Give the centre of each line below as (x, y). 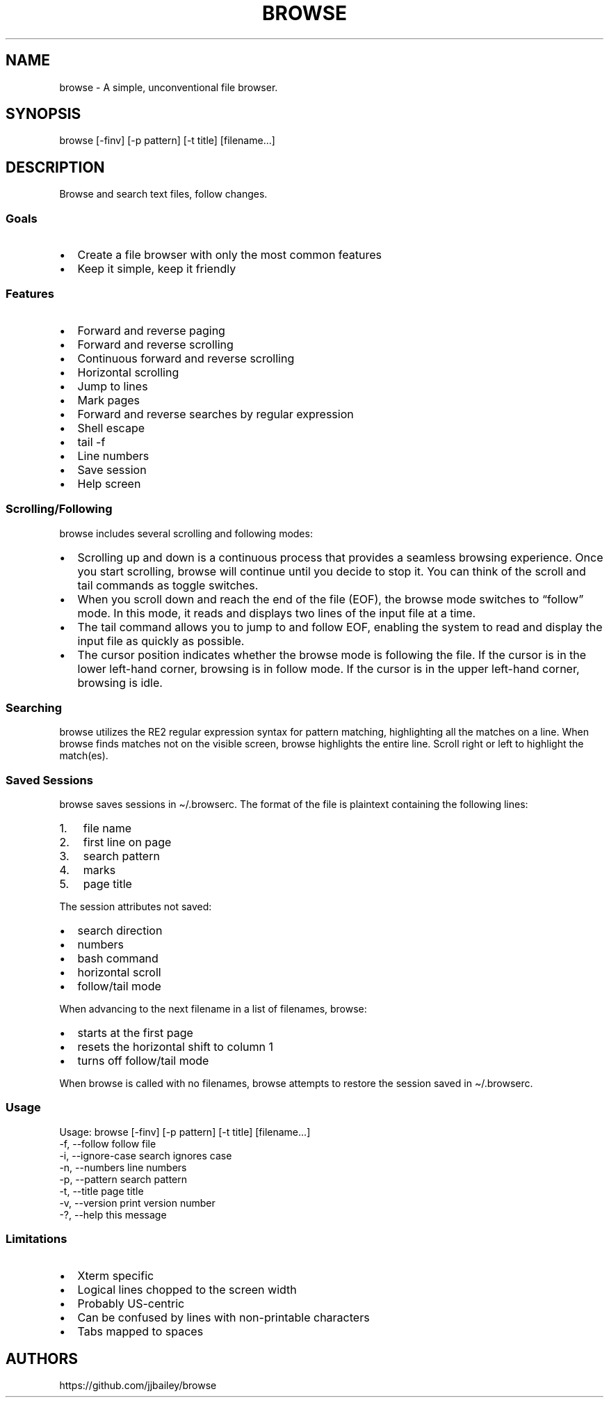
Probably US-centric (131, 1303)
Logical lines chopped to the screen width (187, 1289)
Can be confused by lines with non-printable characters (224, 1317)
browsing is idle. (120, 682)
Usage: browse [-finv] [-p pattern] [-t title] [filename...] (185, 1132)
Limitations (36, 1239)
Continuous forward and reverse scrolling (186, 358)
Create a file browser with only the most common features (229, 255)
